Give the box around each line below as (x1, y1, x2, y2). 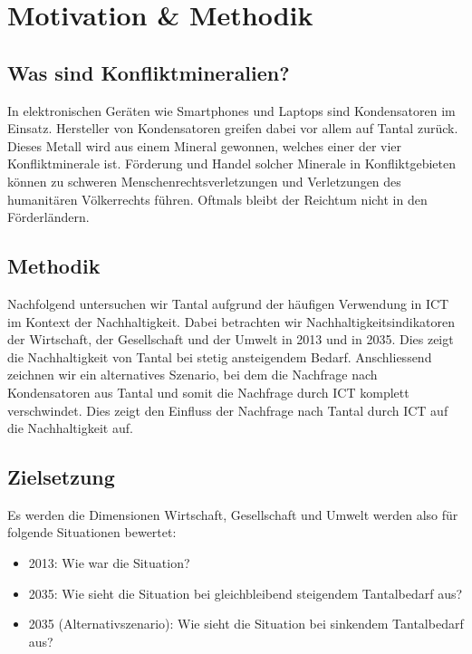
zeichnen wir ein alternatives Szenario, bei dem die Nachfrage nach (7, 365, 378, 384)
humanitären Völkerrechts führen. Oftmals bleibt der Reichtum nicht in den (7, 189, 428, 208)
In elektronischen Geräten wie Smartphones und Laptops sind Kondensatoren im (7, 101, 456, 120)
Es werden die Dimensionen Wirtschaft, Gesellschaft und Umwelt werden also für (7, 505, 458, 524)
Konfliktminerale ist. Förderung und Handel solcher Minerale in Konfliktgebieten (7, 154, 456, 173)
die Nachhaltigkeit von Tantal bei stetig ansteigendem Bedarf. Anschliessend (7, 347, 432, 366)
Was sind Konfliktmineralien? (7, 58, 290, 86)
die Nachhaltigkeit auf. (7, 418, 133, 438)
